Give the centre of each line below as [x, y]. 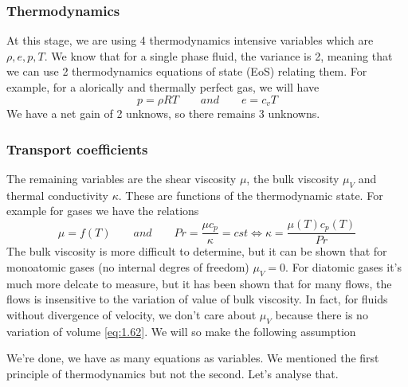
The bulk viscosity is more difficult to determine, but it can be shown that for [197, 251]
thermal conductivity [58, 195]
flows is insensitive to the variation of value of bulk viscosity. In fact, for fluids [197, 299]
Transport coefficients [77, 149]
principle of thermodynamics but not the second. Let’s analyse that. [173, 373]
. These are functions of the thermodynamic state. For [251, 195]
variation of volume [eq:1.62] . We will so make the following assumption [181, 331]
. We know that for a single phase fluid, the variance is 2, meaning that [218, 55]
